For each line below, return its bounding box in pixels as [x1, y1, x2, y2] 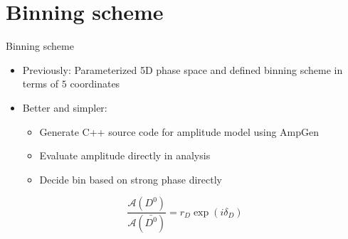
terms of [22, 76, 59, 91]
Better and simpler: [22, 100, 107, 115]
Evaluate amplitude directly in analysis [39, 148, 211, 163]
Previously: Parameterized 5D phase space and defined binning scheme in [22, 62, 343, 77]
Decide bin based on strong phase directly [39, 171, 222, 186]
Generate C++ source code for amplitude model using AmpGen [39, 124, 320, 139]
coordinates [70, 76, 120, 91]
